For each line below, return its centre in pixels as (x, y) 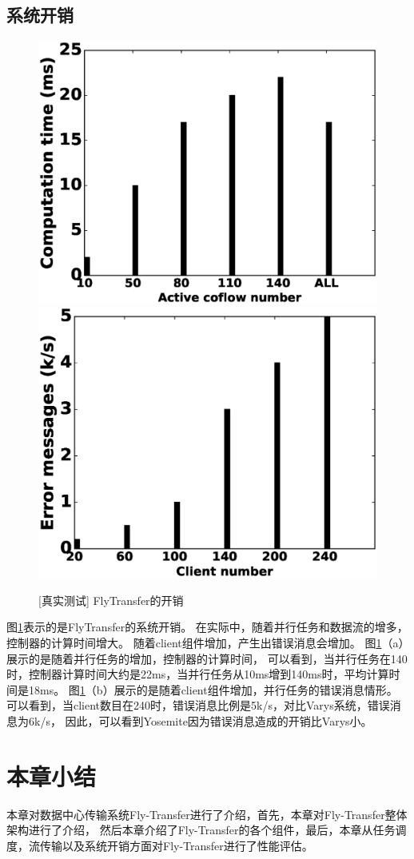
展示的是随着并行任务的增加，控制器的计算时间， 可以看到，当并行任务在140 (207, 658)
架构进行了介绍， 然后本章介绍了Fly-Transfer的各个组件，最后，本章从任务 (201, 830)
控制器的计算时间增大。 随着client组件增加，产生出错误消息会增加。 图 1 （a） (205, 643)
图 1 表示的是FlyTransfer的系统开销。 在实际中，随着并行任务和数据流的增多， (207, 627)
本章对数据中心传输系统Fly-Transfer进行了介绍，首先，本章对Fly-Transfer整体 (207, 814)
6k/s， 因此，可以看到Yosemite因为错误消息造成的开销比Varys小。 (200, 721)
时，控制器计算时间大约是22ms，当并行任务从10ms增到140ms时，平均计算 (198, 674)
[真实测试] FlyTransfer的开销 (111, 600)
